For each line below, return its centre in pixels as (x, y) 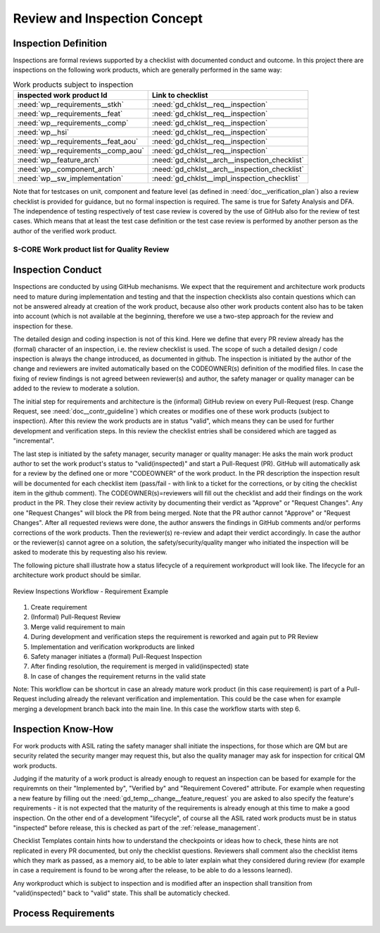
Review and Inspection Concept (108, 18)
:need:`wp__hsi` (43, 132)
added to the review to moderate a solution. (76, 388)
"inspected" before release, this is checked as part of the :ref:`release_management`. (137, 827)
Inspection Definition (60, 43)
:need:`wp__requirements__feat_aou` (78, 142)
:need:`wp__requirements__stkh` (71, 104)
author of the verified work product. (65, 231)
